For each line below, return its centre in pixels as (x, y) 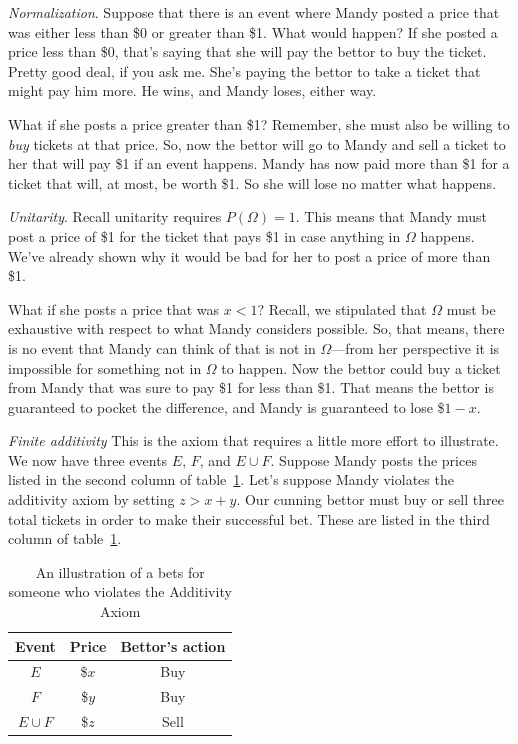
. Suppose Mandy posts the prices (373, 459)
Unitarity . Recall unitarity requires (115, 216)
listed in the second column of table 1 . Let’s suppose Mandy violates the (231, 479)
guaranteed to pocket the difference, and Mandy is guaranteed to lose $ (226, 406)
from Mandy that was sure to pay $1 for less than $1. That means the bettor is (251, 387)
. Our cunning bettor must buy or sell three (370, 499)
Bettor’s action (173, 645)
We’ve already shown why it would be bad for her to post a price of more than (249, 255)
